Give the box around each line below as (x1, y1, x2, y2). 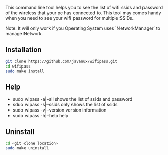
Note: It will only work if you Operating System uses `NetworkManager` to (5, 25, 161, 31)
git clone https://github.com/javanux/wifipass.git (5, 59, 117, 64)
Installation (5, 46, 42, 54)
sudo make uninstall (5, 145, 50, 150)
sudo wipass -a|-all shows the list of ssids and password (12, 96, 133, 102)
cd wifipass (5, 63, 31, 69)
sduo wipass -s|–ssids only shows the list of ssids (12, 102, 118, 108)
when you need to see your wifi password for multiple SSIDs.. (5, 15, 135, 21)
